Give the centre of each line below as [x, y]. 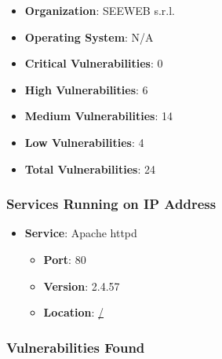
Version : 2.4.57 [82, 286]
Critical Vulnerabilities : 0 [94, 63]
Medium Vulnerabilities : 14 [98, 116]
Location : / [74, 312]
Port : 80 [65, 259]
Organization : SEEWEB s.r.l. [100, 10]
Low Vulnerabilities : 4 [84, 142]
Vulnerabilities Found [76, 347]
